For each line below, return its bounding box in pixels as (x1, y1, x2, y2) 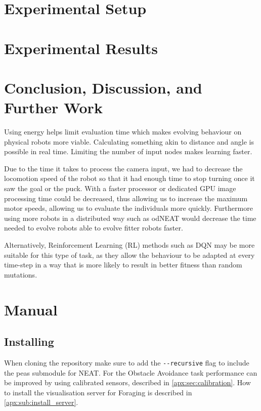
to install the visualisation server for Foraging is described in (4, 387, 192, 397)
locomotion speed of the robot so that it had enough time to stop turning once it (4, 173, 255, 184)
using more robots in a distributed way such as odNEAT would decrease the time (4, 212, 256, 223)
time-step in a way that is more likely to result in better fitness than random (4, 259, 242, 270)
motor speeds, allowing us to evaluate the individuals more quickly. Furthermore (4, 203, 253, 213)
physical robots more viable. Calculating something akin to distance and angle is (4, 136, 254, 147)
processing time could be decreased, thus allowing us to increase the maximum (4, 193, 248, 203)
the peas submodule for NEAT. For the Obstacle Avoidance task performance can (4, 367, 257, 378)
